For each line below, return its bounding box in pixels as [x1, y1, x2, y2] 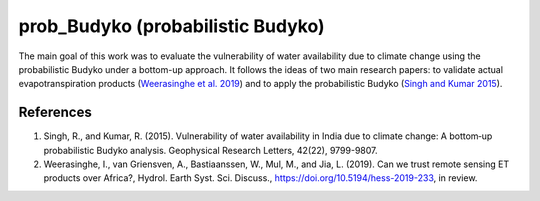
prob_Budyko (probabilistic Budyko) [18, 15, 325, 37]
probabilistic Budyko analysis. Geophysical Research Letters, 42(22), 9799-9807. [43, 144, 379, 156]
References [18, 104, 92, 121]
